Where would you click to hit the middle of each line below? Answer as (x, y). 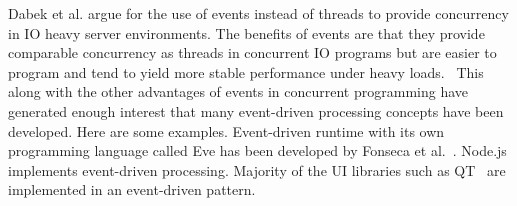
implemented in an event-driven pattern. (132, 189)
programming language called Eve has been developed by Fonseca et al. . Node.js (257, 150)
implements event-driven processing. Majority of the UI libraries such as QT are (257, 169)
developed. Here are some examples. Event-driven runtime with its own (226, 130)
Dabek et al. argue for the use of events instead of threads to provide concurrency (258, 13)
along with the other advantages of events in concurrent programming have (238, 91)
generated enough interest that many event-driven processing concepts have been (256, 110)
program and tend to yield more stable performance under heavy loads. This (246, 71)
